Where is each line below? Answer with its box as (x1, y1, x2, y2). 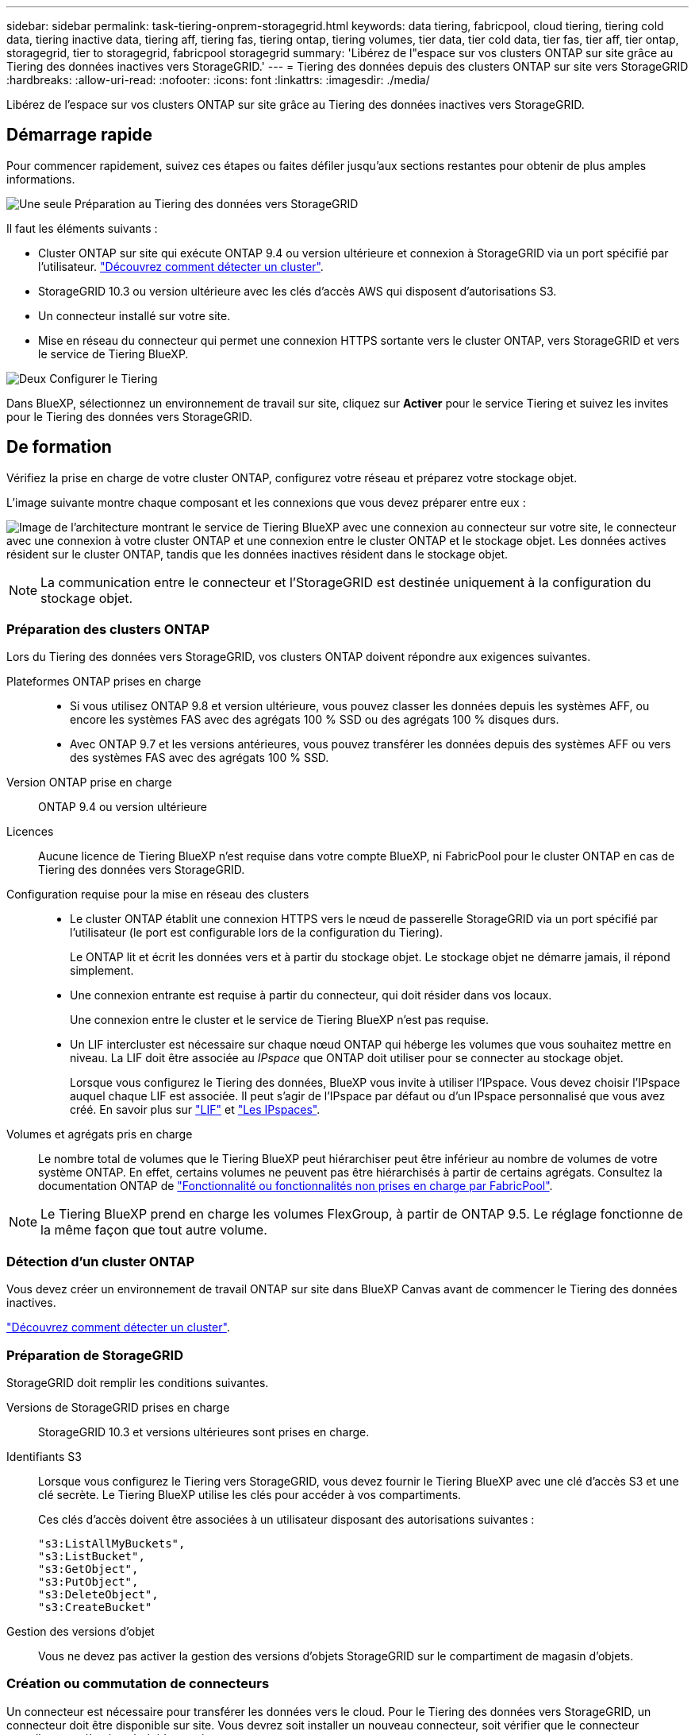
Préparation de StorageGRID (6, 1347, 183, 1363)
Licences (6, 825, 54, 839)
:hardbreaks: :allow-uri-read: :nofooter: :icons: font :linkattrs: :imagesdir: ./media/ (6, 73, 430, 87)
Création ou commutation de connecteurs (6, 1675, 270, 1692)
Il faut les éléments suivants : (6, 221, 158, 235)
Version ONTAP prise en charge (6, 775, 172, 790)
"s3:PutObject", (38, 1575, 139, 1588)
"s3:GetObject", (38, 1562, 139, 1575)
